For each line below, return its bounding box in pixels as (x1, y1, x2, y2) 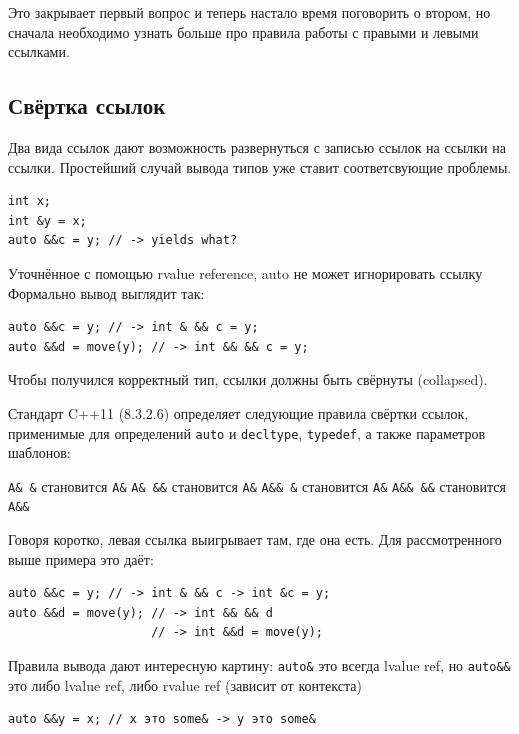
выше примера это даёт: (8, 548, 154, 569)
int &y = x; (8, 213, 87, 228)
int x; (8, 194, 51, 209)
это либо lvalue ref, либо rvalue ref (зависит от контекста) (8, 674, 362, 695)
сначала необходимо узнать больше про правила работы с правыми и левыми (8, 21, 479, 42)
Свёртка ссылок (8, 90, 166, 121)
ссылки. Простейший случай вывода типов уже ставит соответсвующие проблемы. (8, 156, 512, 177)
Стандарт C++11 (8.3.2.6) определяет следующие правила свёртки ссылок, (8, 402, 469, 423)
